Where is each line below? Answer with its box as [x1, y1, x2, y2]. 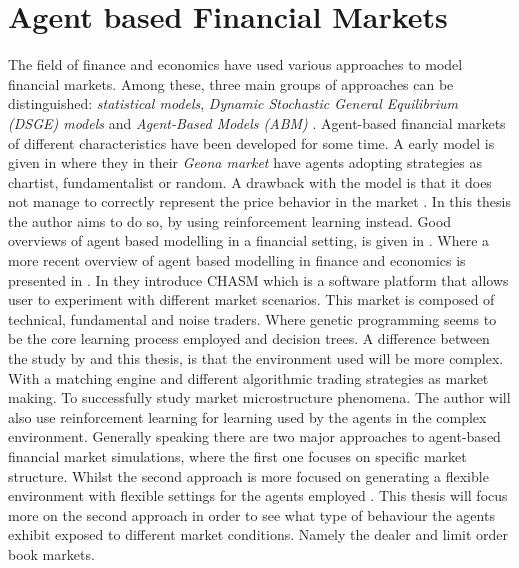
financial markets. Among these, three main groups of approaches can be [8, 73, 454, 94]
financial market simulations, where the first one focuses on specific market [8, 446, 467, 466]
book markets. [8, 543, 95, 564]
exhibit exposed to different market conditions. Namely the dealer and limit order [8, 524, 509, 545]
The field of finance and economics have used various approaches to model [8, 54, 463, 75]
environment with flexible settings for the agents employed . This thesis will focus [8, 485, 508, 506]
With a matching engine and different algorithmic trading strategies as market [8, 367, 489, 388]
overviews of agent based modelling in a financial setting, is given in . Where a [8, 230, 490, 251]
